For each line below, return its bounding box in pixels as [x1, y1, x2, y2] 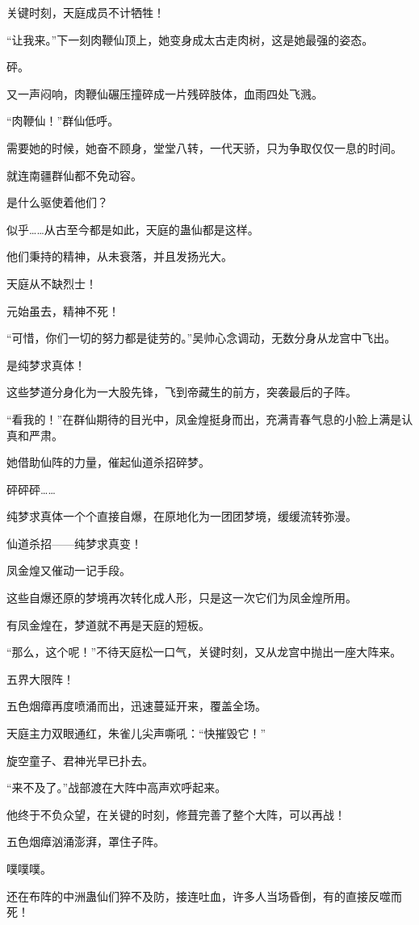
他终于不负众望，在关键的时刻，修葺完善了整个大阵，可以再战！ [6, 806, 346, 822]
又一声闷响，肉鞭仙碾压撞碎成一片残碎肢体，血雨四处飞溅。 [6, 85, 323, 102]
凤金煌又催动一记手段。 [6, 562, 131, 579]
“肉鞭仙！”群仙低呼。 [6, 112, 119, 129]
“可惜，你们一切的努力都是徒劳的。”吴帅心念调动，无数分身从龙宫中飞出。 [6, 329, 396, 346]
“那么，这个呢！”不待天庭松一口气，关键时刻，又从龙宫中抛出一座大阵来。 [6, 643, 402, 660]
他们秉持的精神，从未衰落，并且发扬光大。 [6, 248, 233, 265]
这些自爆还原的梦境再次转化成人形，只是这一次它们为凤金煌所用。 [6, 589, 357, 606]
